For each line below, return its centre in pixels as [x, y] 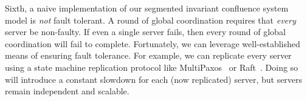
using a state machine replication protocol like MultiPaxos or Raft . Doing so [152, 67]
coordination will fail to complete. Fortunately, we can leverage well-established [153, 43]
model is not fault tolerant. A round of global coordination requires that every [150, 20]
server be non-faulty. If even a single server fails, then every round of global [145, 32]
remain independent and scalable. [67, 91]
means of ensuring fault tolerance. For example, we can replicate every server [148, 55]
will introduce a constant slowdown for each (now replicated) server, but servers [154, 79]
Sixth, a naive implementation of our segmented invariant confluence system [147, 8]
